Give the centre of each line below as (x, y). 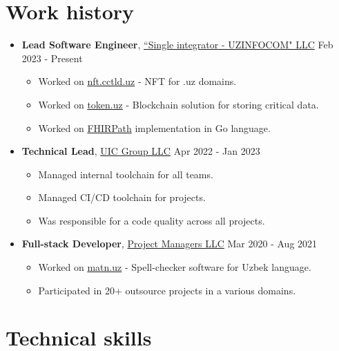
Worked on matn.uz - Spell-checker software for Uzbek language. (175, 267)
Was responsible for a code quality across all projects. (152, 220)
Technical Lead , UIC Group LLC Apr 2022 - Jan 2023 (141, 151)
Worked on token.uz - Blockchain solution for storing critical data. (178, 104)
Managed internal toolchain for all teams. (126, 174)
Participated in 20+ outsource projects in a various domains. (167, 290)
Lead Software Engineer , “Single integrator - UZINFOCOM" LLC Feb (177, 45)
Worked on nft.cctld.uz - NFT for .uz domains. (137, 81)
